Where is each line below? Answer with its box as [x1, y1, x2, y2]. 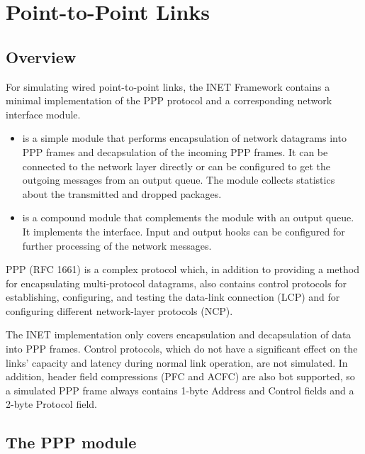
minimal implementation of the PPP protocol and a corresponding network [6, 93, 332, 108]
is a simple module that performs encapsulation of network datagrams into [22, 131, 347, 145]
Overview [6, 45, 77, 67]
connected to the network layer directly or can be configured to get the [22, 158, 330, 173]
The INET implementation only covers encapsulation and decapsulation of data [6, 327, 352, 342]
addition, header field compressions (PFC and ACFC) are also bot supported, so [6, 369, 355, 384]
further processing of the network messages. [22, 238, 212, 253]
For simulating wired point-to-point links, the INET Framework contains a [6, 79, 330, 94]
